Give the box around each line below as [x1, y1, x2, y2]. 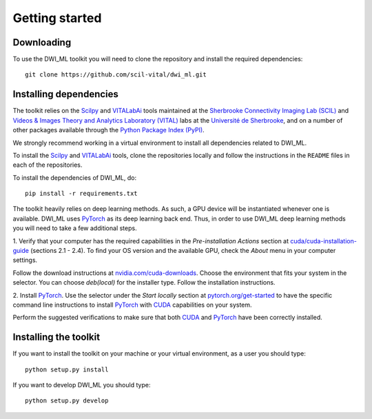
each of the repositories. [12, 161, 83, 169]
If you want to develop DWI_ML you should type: [12, 381, 151, 389]
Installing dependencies [12, 88, 118, 100]
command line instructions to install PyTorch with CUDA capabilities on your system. [12, 300, 252, 309]
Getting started [12, 10, 102, 25]
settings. [12, 256, 38, 265]
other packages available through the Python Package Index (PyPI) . [12, 126, 205, 134]
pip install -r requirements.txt [25, 190, 138, 198]
